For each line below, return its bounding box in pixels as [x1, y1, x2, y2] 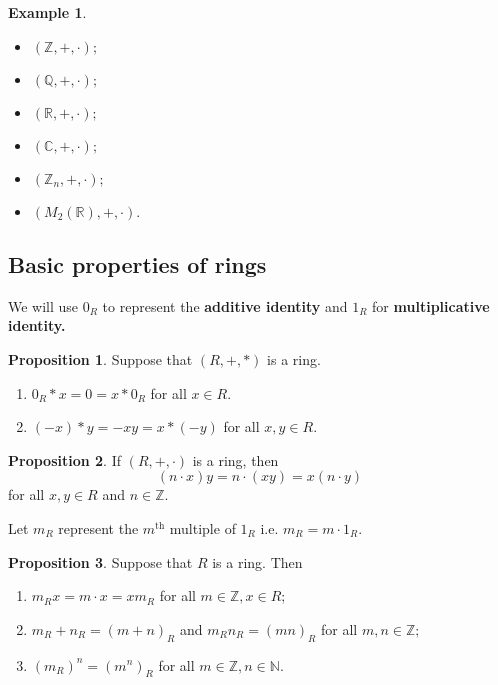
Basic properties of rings [8, 248, 267, 279]
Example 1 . [8, 2, 87, 22]
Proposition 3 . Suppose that [8, 551, 193, 572]
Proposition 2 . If [8, 449, 121, 470]
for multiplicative [372, 295, 490, 316]
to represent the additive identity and [102, 295, 348, 316]
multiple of [169, 517, 236, 538]
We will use [8, 295, 79, 316]
